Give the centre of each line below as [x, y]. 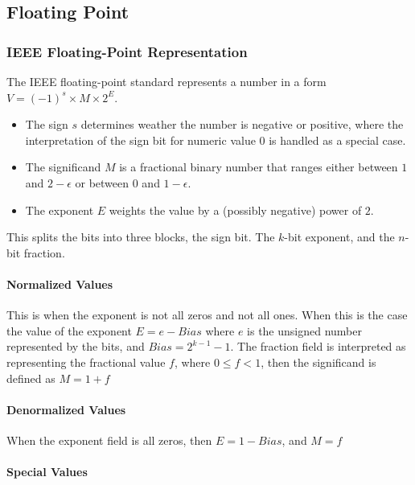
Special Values [47, 472]
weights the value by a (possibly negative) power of [235, 210]
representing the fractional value [86, 362]
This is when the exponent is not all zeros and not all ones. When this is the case [207, 315]
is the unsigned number [304, 330]
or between [102, 182]
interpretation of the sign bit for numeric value [140, 140]
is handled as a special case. [337, 140]
